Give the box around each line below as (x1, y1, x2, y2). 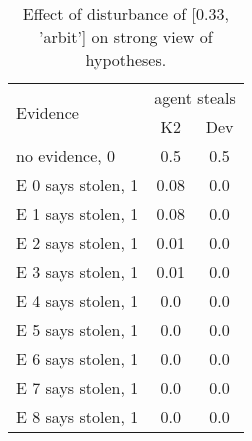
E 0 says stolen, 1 (16, 173, 139, 196)
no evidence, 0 (16, 144, 116, 167)
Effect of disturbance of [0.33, (22, 2, 229, 25)
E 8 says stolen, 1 (16, 405, 139, 428)
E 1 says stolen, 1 (16, 202, 139, 225)
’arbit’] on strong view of (39, 25, 213, 48)
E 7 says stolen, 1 (16, 376, 139, 399)
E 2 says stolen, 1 (16, 231, 139, 254)
